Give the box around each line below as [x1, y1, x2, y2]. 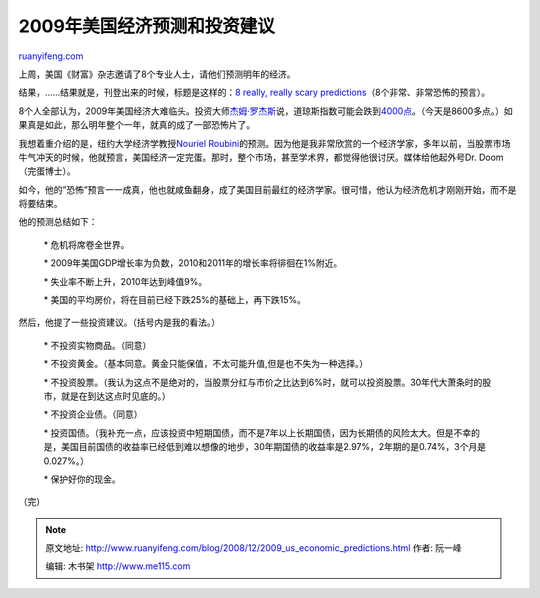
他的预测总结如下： [18, 216, 98, 228]
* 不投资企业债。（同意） [43, 408, 143, 420]
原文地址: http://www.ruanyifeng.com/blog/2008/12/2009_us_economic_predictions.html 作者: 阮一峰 [45, 542, 462, 554]
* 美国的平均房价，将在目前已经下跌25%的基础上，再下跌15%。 [43, 294, 307, 306]
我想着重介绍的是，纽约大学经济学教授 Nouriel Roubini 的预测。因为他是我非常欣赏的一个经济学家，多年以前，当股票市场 [18, 137, 511, 149]
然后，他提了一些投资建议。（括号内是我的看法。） [18, 316, 220, 329]
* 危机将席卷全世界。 [43, 238, 130, 250]
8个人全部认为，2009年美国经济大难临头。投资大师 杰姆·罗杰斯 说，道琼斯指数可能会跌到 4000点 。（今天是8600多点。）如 [18, 105, 514, 117]
